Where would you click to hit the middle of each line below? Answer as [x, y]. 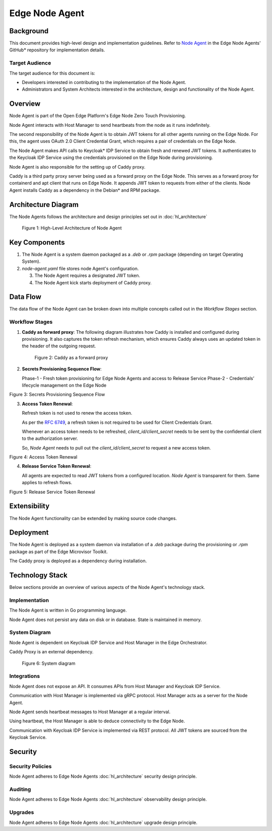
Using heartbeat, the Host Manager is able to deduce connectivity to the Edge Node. [97, 721]
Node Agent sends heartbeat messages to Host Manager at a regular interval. [90, 712]
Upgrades [22, 812]
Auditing [20, 789]
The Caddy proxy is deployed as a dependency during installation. [78, 561]
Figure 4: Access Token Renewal [43, 457]
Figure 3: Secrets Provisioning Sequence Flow [57, 395]
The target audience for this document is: [52, 73]
